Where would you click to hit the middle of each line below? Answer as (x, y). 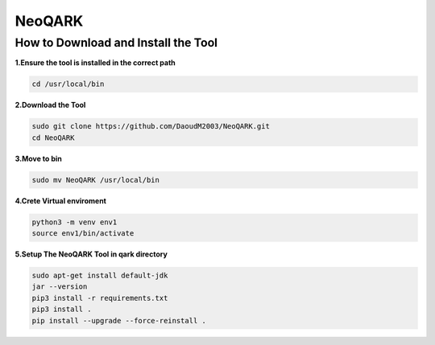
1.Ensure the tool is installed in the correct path (95, 63)
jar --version (60, 287)
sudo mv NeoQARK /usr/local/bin (96, 180)
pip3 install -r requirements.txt (100, 298)
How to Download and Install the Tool (116, 43)
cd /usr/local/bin (68, 84)
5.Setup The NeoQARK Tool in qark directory (91, 254)
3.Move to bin (38, 158)
